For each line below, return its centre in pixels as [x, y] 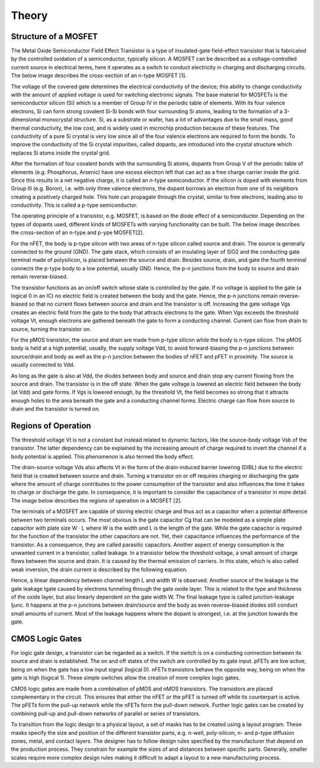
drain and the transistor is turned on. [55, 409]
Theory [29, 15]
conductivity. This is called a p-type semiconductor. [74, 205]
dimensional [26, 120]
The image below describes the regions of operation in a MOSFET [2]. [96, 500]
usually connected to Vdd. [43, 365]
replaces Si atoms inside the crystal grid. [61, 153]
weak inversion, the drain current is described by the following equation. [99, 569]
